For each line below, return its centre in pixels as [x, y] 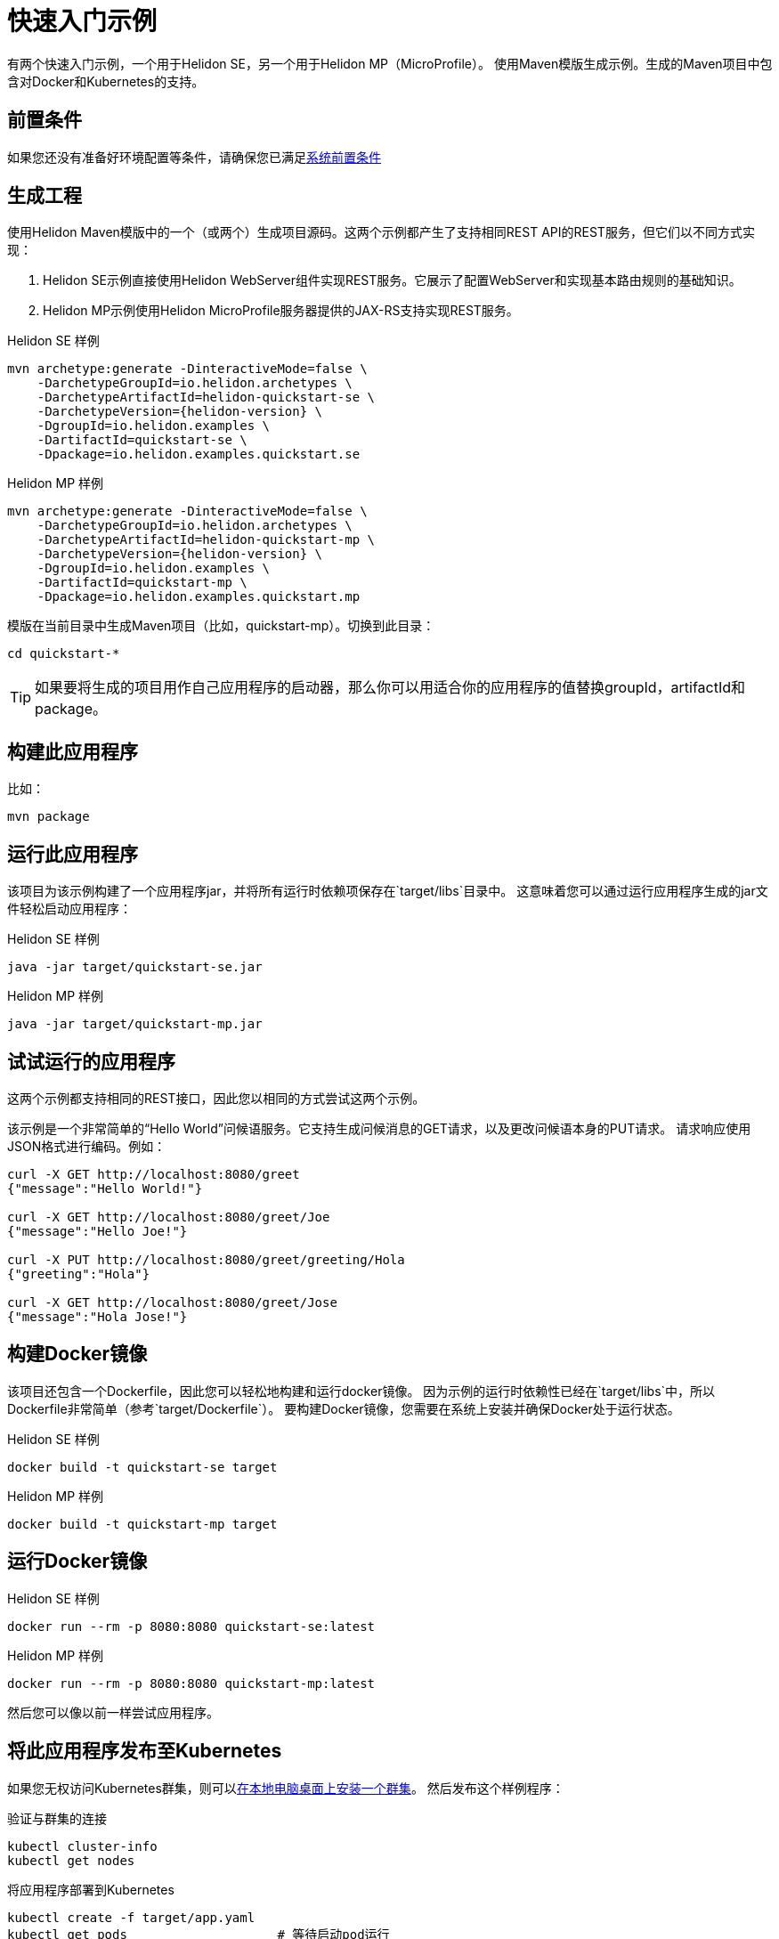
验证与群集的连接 [57, 1818]
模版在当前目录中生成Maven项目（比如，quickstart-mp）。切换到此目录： [221, 626]
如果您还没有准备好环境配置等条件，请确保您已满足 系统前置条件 [194, 157]
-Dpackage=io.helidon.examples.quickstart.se [199, 454]
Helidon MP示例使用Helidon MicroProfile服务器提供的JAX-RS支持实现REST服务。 [281, 311]
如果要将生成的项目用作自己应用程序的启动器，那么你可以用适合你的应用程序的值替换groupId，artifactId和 [390, 688]
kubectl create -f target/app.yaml [131, 1917]
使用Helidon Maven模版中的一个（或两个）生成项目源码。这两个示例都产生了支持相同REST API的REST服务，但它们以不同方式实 [381, 232]
